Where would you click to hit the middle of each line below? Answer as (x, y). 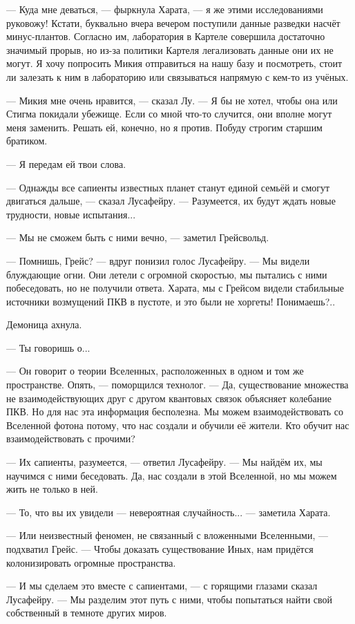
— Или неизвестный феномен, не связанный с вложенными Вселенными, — (167, 535)
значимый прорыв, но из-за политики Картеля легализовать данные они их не (170, 49)
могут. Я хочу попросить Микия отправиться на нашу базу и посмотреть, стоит (174, 63)
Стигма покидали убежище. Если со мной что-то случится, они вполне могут (169, 114)
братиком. (27, 141)
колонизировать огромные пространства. (91, 562)
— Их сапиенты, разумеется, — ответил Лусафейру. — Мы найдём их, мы (164, 462)
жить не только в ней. (52, 489)
